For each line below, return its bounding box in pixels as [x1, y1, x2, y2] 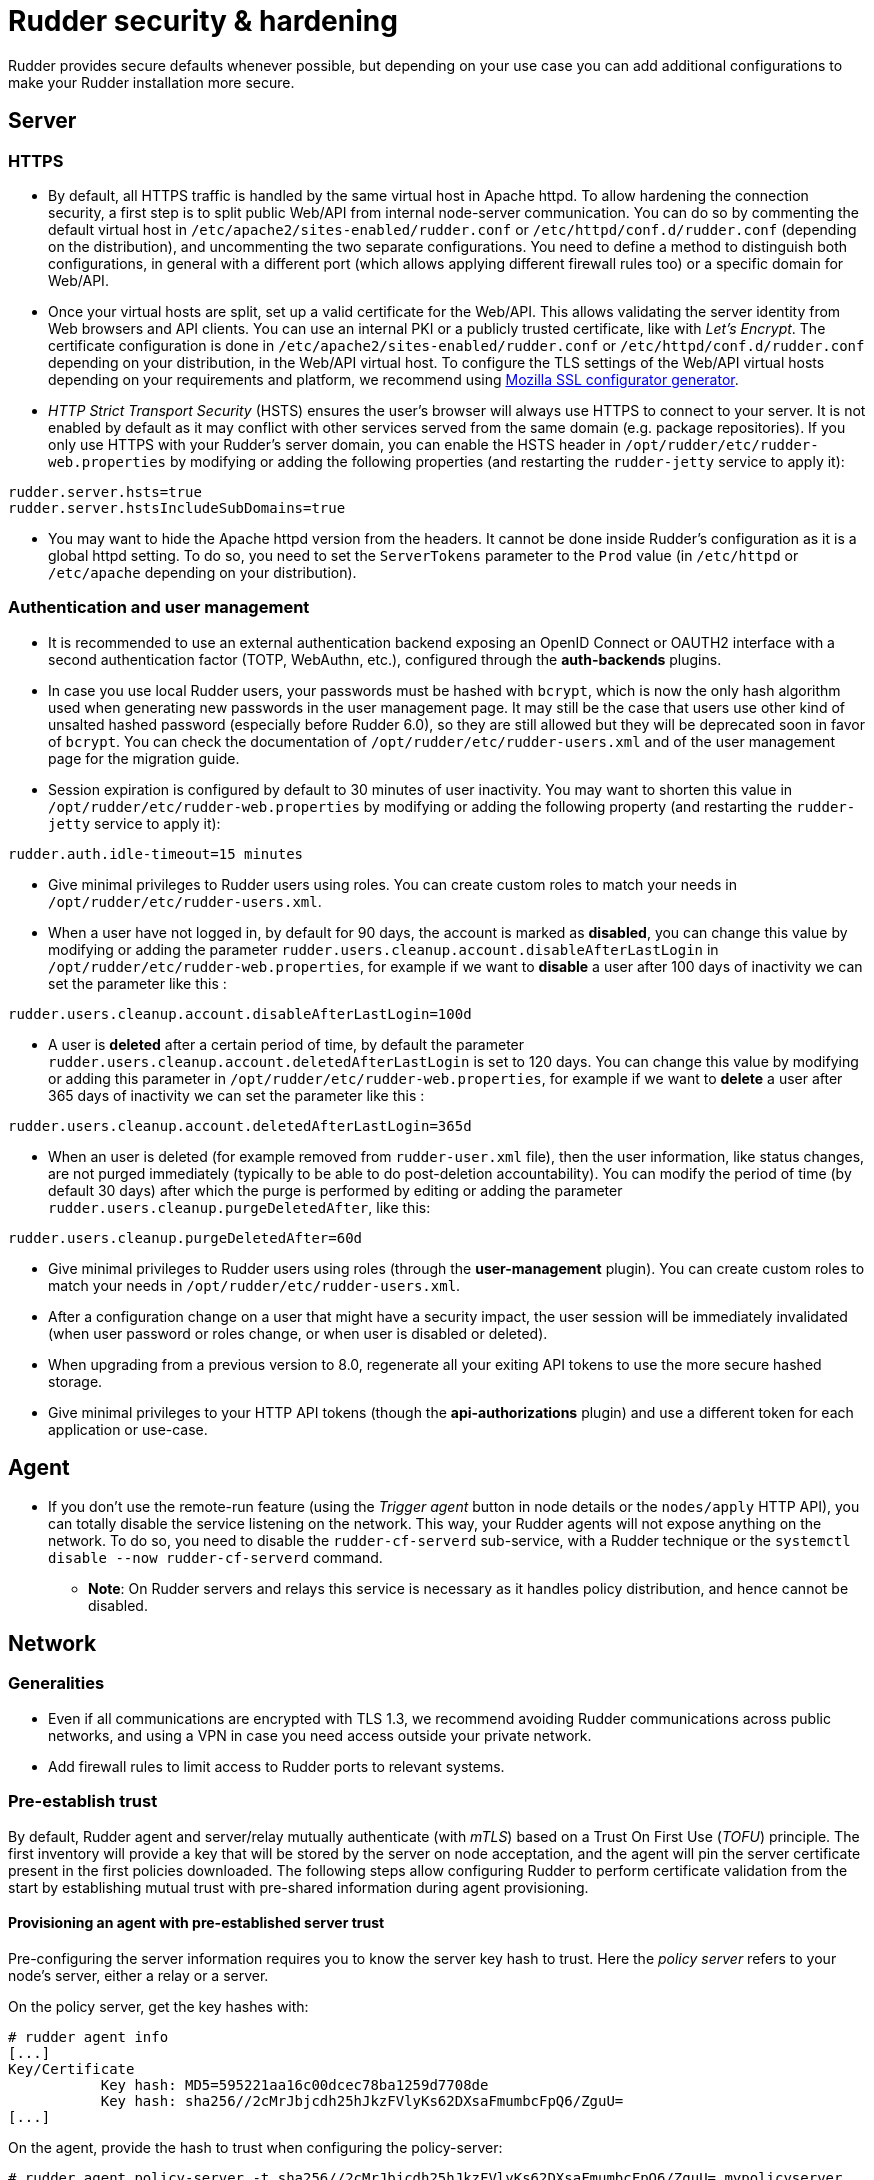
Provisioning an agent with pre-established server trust [8, 1914, 385, 1932]
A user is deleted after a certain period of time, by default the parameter [48, 1035, 525, 1053]
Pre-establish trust [8, 1791, 158, 1812]
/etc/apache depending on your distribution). [48, 563, 357, 581]
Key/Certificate [8, 2060, 135, 2077]
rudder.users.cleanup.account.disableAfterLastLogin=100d [8, 1005, 472, 1022]
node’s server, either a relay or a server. [8, 1966, 269, 1984]
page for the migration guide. [48, 749, 240, 767]
